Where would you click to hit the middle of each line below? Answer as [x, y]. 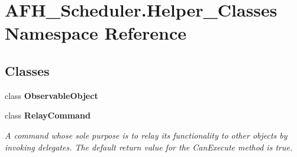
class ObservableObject [51, 95]
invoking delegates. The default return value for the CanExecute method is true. [149, 147]
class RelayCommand [48, 115]
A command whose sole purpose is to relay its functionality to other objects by [146, 135]
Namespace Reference [96, 33]
